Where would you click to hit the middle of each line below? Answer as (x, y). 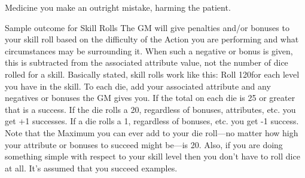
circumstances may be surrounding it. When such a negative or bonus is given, (149, 50)
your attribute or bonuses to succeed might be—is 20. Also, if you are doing (144, 144)
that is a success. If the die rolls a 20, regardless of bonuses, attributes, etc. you (150, 109)
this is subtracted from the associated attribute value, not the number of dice (147, 62)
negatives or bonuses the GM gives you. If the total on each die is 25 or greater (150, 98)
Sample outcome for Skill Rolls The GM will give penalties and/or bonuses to (147, 27)
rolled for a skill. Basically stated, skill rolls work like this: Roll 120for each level (152, 74)
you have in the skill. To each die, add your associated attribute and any (138, 86)
